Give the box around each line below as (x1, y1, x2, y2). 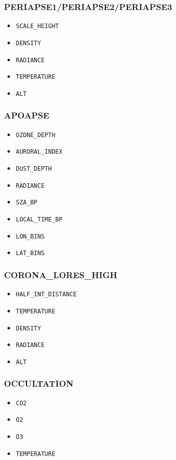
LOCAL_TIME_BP (15, 216, 62, 223)
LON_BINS (15, 233, 45, 240)
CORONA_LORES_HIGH (4, 268, 117, 281)
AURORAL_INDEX (15, 148, 62, 156)
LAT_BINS (15, 250, 45, 257)
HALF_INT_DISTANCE (15, 291, 77, 298)
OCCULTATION (4, 377, 73, 390)
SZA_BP (15, 199, 37, 206)
